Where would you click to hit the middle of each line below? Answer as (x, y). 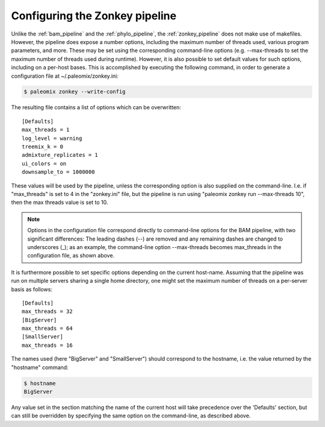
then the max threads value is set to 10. (60, 203)
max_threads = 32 (47, 312)
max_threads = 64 (47, 328)
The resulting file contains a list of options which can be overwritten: (96, 107)
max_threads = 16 (47, 345)
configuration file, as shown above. (71, 256)
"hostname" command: (40, 367)
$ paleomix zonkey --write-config (75, 92)
